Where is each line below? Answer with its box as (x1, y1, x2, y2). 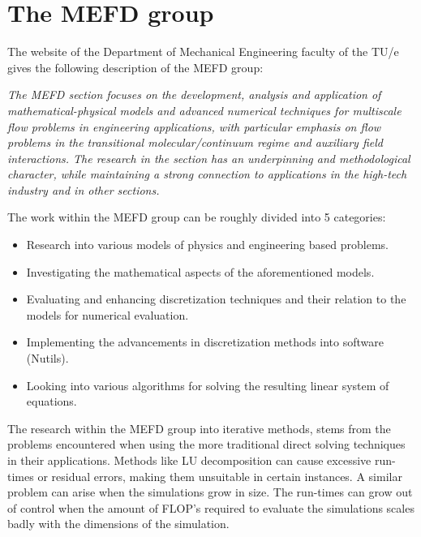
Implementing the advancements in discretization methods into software (26, 333, 384, 350)
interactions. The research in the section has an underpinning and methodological (7, 149, 410, 166)
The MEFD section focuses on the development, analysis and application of (7, 86, 381, 103)
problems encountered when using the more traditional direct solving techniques (7, 436, 406, 453)
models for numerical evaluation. (26, 306, 189, 323)
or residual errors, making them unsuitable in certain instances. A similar (37, 467, 402, 484)
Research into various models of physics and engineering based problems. (26, 236, 389, 253)
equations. (26, 393, 77, 410)
